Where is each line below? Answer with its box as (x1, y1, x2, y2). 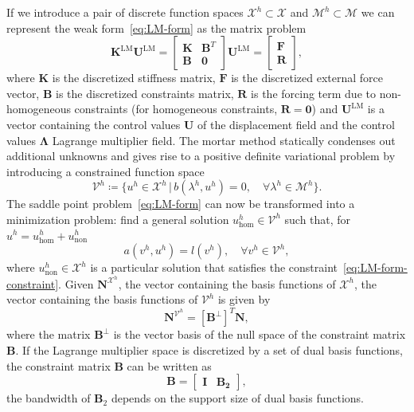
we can (361, 4, 395, 20)
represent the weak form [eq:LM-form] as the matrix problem (6, 19, 307, 36)
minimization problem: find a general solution (6, 210, 229, 227)
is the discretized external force (231, 69, 384, 86)
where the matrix (6, 326, 91, 343)
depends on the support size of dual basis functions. (111, 390, 364, 406)
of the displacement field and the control (197, 116, 395, 132)
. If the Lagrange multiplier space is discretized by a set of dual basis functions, (15, 342, 404, 359)
